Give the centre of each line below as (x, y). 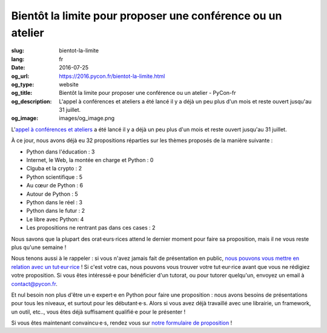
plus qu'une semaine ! (39, 247)
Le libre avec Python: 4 (55, 219)
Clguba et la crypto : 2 (54, 169)
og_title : (22, 93)
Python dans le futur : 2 (56, 211)
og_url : (20, 76)
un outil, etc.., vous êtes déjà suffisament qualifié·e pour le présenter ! (98, 312)
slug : (18, 51)
